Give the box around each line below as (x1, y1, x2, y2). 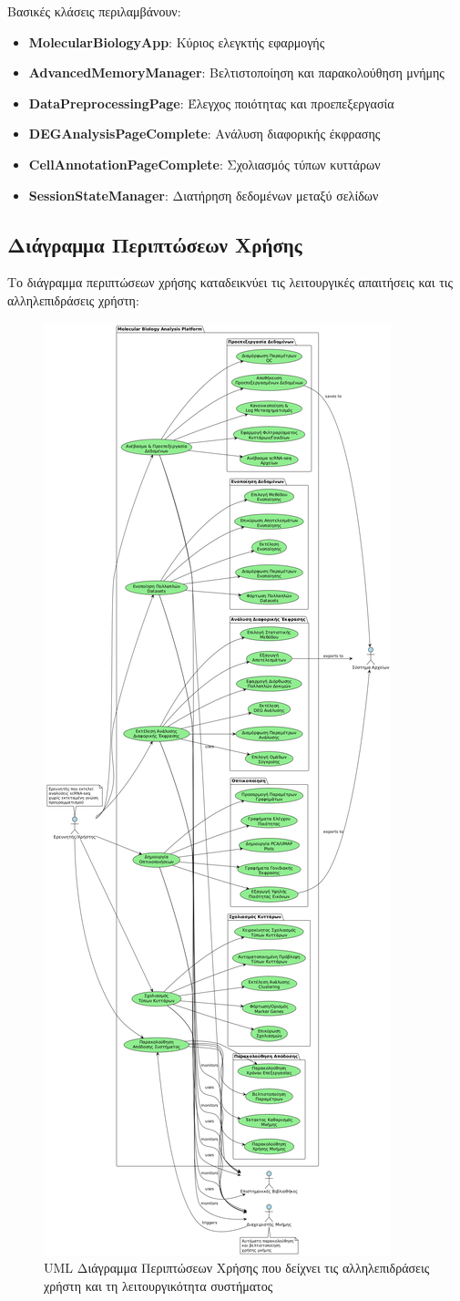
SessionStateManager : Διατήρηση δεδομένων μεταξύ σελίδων (28, 185, 379, 204)
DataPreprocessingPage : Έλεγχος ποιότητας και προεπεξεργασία (28, 93, 394, 112)
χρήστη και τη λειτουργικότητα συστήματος (44, 1275, 273, 1295)
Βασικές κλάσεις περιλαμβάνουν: (7, 2, 181, 20)
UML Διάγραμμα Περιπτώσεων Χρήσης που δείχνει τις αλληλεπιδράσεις (44, 1258, 430, 1277)
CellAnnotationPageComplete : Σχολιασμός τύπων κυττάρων (28, 154, 381, 173)
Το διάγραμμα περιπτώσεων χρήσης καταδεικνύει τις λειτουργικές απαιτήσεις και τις (7, 273, 454, 292)
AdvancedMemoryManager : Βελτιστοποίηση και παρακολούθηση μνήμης (28, 63, 445, 82)
